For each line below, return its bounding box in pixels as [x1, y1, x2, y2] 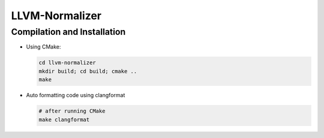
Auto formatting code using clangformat [26, 92, 125, 99]
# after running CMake [38, 108, 106, 115]
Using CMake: [26, 43, 61, 50]
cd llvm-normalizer [38, 59, 96, 66]
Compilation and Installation [11, 26, 126, 37]
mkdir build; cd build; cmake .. [38, 68, 137, 74]
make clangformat [38, 116, 90, 123]
